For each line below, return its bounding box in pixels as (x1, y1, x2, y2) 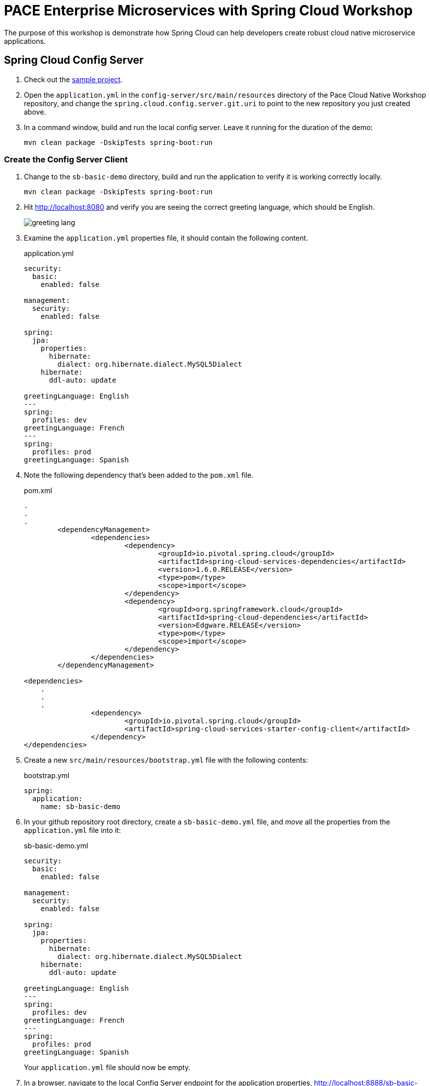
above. (24, 107, 46, 116)
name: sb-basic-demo (40, 803, 120, 811)
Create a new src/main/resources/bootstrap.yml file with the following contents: (24, 756, 308, 765)
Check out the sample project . (24, 75, 123, 84)
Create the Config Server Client (4, 154, 128, 164)
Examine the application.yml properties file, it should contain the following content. (24, 234, 308, 243)
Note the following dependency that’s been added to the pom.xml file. (24, 471, 254, 480)
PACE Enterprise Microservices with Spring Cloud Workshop (4, 2, 413, 19)
